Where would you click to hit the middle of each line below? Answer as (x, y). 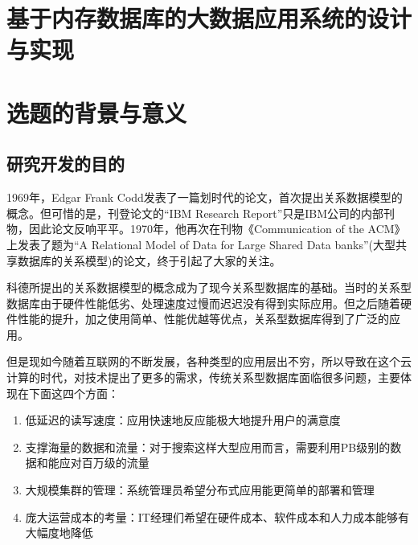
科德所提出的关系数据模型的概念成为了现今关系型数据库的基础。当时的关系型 (209, 287)
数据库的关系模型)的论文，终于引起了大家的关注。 (149, 260)
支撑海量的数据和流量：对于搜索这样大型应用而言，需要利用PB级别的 (208, 447)
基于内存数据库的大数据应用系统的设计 (209, 18)
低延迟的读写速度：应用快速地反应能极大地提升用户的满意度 (183, 420)
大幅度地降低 (59, 533)
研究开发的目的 (66, 164)
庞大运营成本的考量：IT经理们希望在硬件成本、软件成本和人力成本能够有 (217, 516)
